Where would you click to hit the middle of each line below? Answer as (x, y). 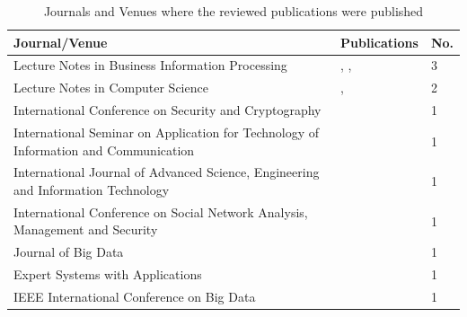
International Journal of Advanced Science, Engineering (167, 172)
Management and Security (86, 229)
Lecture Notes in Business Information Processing (150, 65)
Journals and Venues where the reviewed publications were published (233, 11)
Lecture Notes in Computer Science (111, 88)
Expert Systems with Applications (108, 274)
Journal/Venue (61, 42)
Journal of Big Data (69, 252)
